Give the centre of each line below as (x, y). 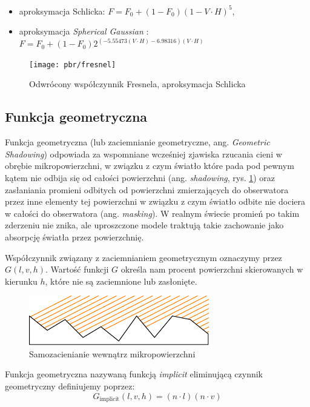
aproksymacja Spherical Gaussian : (84, 31)
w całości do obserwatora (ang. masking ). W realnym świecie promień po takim (152, 213)
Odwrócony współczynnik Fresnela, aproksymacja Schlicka (137, 84)
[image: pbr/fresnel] (73, 65)
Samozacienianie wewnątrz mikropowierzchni (112, 353)
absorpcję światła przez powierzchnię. (74, 237)
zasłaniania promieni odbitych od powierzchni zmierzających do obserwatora (147, 189)
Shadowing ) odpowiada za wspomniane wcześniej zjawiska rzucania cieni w (143, 154)
